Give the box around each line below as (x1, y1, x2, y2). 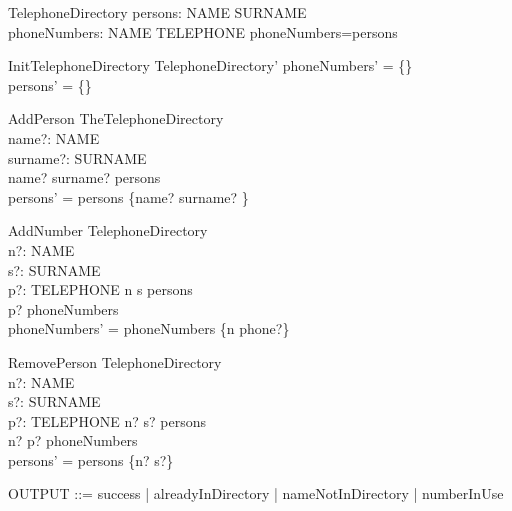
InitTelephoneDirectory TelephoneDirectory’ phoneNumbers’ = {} (8, 55, 413, 76)
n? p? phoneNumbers (8, 430, 138, 451)
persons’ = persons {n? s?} (8, 449, 174, 470)
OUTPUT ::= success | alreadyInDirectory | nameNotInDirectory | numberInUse (8, 483, 504, 504)
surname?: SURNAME (8, 147, 147, 168)
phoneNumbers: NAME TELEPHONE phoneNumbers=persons (8, 21, 398, 42)
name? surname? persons (8, 167, 161, 188)
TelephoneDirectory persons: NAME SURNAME (8, 2, 307, 22)
